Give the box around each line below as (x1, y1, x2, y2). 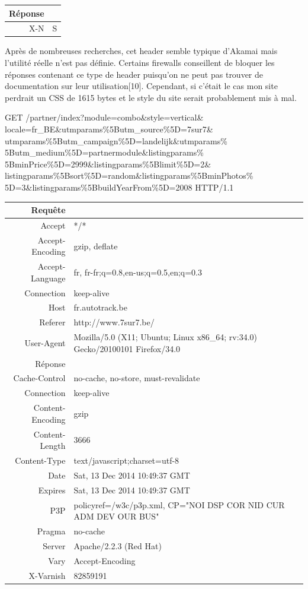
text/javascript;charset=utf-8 (73, 454, 179, 466)
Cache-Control (13, 372, 66, 384)
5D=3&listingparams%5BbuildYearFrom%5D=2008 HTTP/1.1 (5, 180, 234, 193)
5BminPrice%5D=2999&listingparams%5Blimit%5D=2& (5, 157, 211, 170)
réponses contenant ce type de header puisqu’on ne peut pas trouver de (5, 68, 264, 80)
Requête (31, 204, 66, 216)
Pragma (37, 524, 66, 537)
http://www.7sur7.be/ (73, 316, 155, 328)
